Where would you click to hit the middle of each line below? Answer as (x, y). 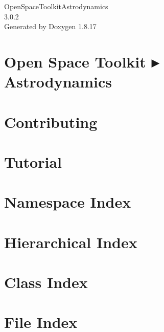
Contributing (51, 121)
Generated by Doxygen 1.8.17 (50, 26)
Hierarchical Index (71, 242)
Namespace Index (68, 202)
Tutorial (33, 161)
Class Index (46, 282)
